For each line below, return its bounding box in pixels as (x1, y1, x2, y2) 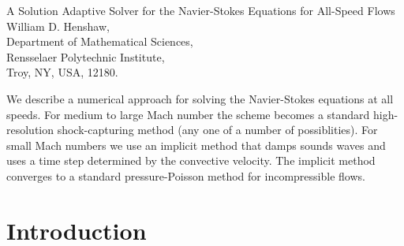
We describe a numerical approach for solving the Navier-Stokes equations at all (6, 90, 394, 106)
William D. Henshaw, (6, 17, 110, 34)
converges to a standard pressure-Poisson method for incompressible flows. (6, 167, 365, 184)
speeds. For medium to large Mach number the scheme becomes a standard (6, 106, 370, 122)
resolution (6, 121, 54, 138)
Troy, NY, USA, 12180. (6, 64, 118, 80)
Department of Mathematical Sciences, (6, 33, 193, 50)
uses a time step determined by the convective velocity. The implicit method (6, 152, 376, 169)
